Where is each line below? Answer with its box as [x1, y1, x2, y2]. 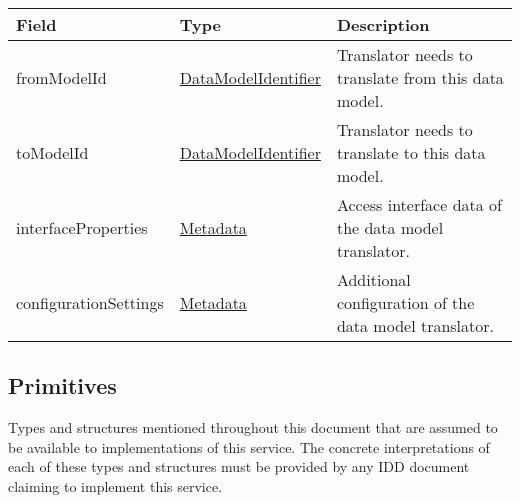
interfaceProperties [16, 216, 148, 239]
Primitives [8, 370, 117, 401]
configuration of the [336, 291, 475, 314]
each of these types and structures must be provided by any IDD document [8, 456, 470, 477]
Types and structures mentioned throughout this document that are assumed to [8, 417, 498, 438]
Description [336, 13, 430, 36]
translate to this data [336, 141, 486, 164]
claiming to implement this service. [8, 475, 223, 496]
